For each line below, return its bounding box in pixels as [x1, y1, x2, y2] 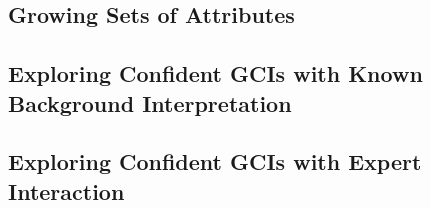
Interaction [8, 175, 125, 206]
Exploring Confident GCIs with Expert [8, 146, 422, 177]
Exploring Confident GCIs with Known [8, 58, 423, 89]
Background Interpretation [8, 87, 292, 118]
